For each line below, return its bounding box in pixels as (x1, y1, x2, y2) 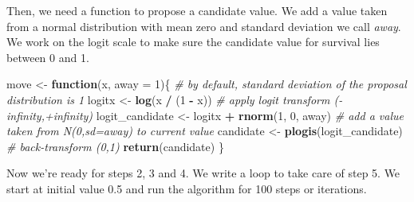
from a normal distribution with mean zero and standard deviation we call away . (6, 17, 401, 34)
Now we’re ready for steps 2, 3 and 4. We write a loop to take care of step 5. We (6, 165, 400, 181)
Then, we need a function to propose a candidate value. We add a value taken (6, 2, 388, 18)
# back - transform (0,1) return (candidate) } (6, 138, 224, 154)
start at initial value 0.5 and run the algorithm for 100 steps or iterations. (6, 180, 367, 196)
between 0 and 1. (6, 49, 89, 65)
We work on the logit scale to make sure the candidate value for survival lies (6, 33, 380, 50)
